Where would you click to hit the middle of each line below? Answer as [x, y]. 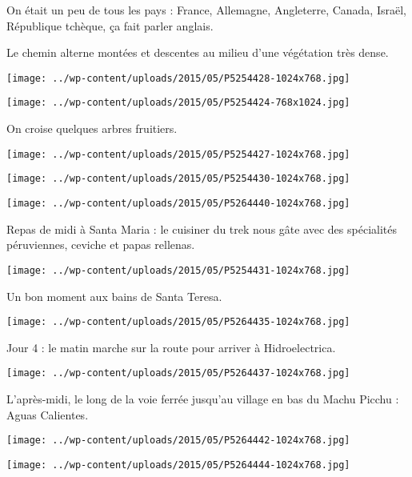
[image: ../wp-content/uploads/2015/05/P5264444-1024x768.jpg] [178, 465]
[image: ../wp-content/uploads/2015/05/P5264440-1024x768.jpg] [178, 203]
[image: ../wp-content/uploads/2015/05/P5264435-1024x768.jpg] [178, 322]
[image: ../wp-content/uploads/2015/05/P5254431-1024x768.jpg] [178, 270]
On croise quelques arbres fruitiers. [92, 128]
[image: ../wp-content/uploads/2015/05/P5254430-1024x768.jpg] [178, 179]
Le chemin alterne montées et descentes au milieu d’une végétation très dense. [198, 52]
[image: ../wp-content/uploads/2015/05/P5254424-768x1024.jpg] [178, 103]
